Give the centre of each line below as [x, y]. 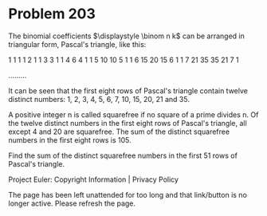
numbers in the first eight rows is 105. [70, 139]
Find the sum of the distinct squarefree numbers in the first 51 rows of [123, 155]
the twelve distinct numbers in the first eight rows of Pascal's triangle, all [128, 123]
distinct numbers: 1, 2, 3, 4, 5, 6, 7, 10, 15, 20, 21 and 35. [99, 99]
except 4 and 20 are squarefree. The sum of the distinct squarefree [119, 132]
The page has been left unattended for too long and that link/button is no [128, 194]
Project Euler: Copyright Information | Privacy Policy [94, 179]
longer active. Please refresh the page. [72, 203]
